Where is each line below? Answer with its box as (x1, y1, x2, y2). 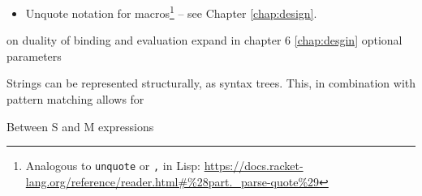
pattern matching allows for (6, 91, 144, 108)
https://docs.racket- (204, 157, 304, 174)
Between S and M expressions (6, 117, 154, 134)
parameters (6, 47, 62, 64)
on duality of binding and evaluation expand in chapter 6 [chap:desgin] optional (6, 32, 403, 49)
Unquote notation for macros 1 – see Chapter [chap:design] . (25, 2, 317, 21)
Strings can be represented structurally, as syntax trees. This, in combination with (6, 75, 416, 92)
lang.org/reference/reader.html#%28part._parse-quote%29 (25, 173, 320, 190)
